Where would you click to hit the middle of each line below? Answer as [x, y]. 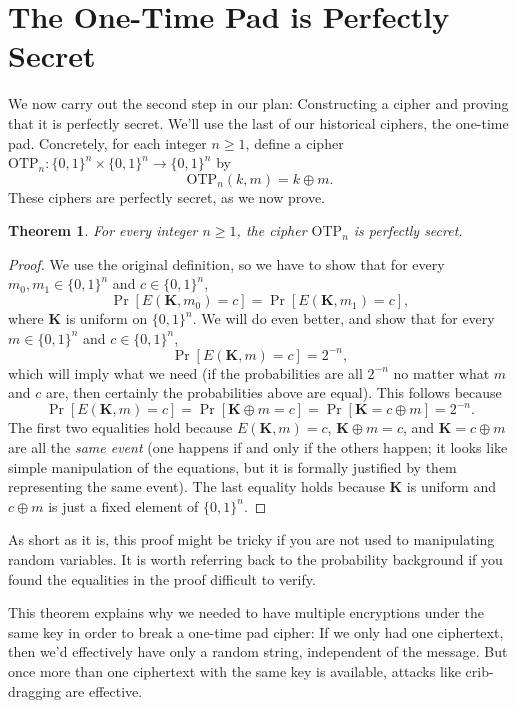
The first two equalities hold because [120, 427]
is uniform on [106, 318]
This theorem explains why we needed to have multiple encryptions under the [246, 612]
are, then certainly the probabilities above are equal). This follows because [273, 392]
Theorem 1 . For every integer [103, 230]
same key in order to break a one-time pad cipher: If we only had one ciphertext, [256, 631]
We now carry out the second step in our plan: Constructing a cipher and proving [258, 103]
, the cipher [271, 230]
